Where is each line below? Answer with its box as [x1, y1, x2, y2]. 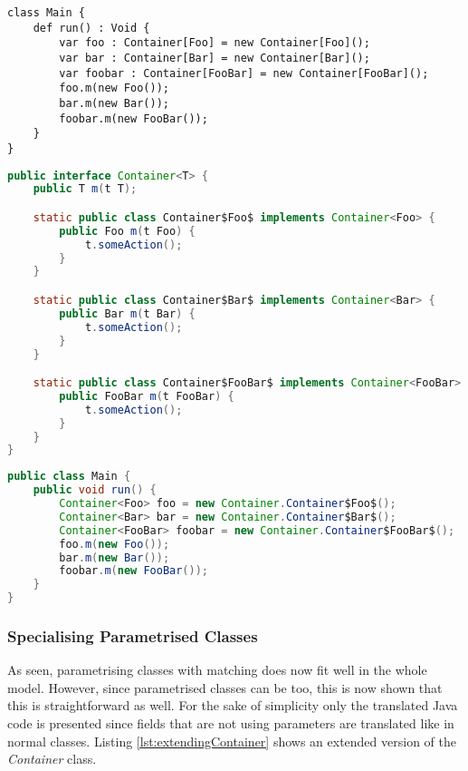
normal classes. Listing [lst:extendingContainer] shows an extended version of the [7, 731, 456, 750]
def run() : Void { [33, 21, 150, 34]
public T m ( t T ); [33, 182, 138, 196]
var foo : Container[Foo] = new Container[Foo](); [59, 36, 370, 50]
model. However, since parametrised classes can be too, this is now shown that [7, 678, 443, 697]
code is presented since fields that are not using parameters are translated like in [7, 714, 454, 733]
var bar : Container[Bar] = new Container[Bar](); [59, 51, 370, 64]
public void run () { [33, 483, 157, 497]
